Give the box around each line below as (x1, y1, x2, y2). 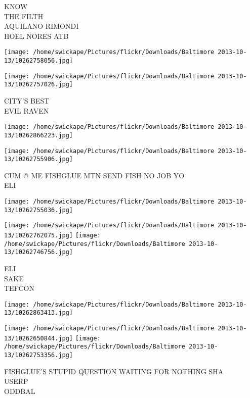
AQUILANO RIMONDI (4, 21, 79, 31)
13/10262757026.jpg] (4, 81, 73, 88)
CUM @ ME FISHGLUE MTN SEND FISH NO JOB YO (4, 170, 185, 180)
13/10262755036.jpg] (4, 206, 73, 214)
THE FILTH (4, 11, 44, 21)
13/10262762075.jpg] (4, 231, 73, 239)
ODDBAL (4, 385, 35, 396)
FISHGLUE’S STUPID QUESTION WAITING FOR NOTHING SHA (4, 366, 224, 376)
